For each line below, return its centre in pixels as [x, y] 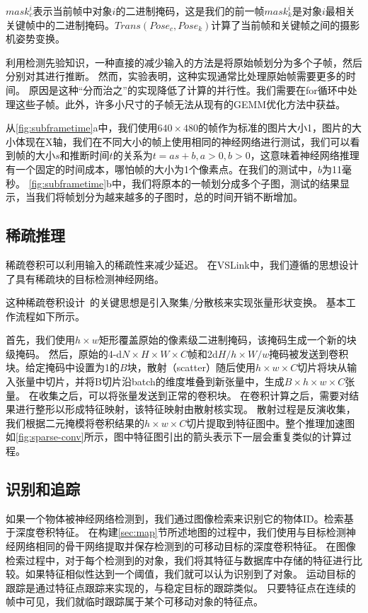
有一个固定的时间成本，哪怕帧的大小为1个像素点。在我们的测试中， [162, 169]
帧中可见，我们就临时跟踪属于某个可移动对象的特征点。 [134, 601]
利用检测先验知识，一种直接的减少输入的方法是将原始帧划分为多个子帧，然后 [184, 62]
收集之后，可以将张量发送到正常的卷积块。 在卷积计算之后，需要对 [194, 395]
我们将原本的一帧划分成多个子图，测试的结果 [235, 183]
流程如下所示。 [50, 316]
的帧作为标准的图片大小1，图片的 [275, 128]
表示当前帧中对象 [73, 11]
